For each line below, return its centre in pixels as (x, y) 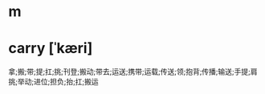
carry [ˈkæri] (51, 49)
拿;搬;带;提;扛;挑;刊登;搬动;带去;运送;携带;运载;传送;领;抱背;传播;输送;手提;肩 (133, 72)
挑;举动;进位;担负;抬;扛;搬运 (53, 82)
